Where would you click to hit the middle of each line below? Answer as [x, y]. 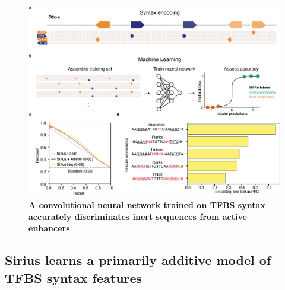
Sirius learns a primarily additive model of [138, 260]
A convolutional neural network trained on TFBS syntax [147, 204]
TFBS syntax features [74, 277]
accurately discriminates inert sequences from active [138, 216]
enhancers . [50, 228]
